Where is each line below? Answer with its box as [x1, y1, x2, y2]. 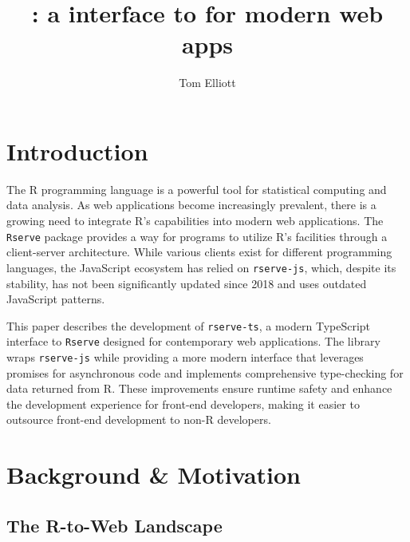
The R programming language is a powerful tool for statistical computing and [6, 180, 387, 197]
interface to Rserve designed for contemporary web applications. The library [6, 333, 380, 350]
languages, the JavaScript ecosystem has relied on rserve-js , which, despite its [6, 259, 396, 275]
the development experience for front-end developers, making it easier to [6, 395, 360, 412]
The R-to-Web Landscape [6, 512, 223, 537]
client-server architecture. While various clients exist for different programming [6, 243, 392, 260]
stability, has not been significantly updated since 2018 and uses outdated [6, 275, 367, 291]
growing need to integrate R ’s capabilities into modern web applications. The [6, 212, 384, 229]
